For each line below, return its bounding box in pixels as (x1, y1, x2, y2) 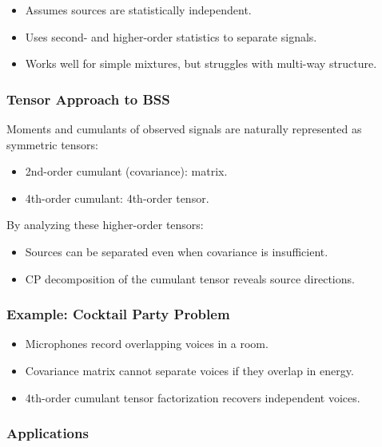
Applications (6, 423, 89, 443)
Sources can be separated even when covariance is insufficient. (25, 243, 328, 259)
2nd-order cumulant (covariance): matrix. (25, 163, 228, 180)
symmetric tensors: (6, 136, 99, 152)
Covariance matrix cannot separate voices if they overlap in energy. (25, 362, 354, 378)
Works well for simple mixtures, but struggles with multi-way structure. (25, 55, 377, 72)
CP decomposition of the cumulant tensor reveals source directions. (25, 270, 355, 287)
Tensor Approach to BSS (6, 89, 170, 109)
